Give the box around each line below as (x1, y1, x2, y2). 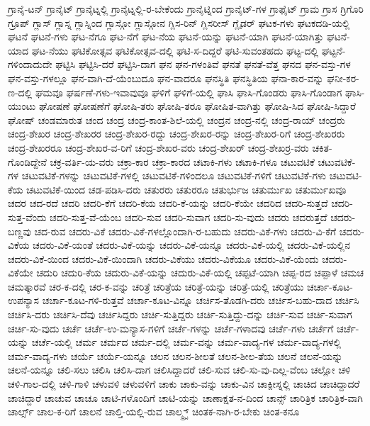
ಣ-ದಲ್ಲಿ (8, 84, 33, 99)
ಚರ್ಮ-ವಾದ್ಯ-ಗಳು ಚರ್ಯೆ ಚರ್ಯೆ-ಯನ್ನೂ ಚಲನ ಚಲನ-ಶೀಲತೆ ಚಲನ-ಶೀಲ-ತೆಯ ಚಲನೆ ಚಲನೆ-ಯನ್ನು (8, 348, 343, 363)
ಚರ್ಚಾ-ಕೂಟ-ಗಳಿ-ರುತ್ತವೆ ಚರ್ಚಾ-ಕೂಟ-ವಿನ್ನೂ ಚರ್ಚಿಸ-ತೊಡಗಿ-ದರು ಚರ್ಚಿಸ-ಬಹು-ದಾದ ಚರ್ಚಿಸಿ (42, 293, 359, 308)
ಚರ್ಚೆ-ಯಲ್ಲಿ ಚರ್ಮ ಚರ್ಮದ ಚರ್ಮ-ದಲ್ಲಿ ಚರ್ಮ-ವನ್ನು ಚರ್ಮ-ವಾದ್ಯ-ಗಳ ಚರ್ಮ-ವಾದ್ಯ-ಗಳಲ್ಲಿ (31, 335, 342, 349)
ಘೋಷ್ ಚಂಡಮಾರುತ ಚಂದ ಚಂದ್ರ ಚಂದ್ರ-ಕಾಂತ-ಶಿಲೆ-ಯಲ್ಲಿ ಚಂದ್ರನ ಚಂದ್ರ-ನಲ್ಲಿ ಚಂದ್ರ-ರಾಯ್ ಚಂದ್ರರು (8, 112, 345, 127)
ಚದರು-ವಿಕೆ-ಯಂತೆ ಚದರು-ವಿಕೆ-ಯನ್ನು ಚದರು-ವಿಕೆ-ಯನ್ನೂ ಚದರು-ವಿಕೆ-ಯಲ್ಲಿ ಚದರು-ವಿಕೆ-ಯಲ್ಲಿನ (33, 237, 350, 252)
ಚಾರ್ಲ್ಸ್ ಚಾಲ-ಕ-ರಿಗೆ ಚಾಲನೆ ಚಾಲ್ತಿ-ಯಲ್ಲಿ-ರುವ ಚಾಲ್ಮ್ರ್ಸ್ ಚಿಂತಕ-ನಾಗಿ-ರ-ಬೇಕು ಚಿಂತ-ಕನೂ (8, 404, 300, 419)
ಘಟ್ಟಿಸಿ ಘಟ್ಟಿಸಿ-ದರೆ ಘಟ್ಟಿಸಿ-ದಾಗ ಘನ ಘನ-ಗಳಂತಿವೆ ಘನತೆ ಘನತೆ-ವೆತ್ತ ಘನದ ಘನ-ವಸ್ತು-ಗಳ (55, 57, 351, 72)
